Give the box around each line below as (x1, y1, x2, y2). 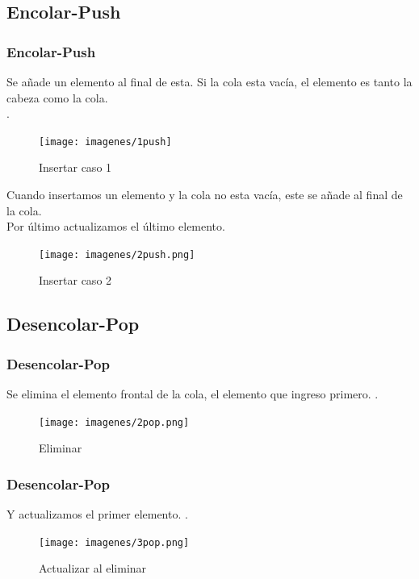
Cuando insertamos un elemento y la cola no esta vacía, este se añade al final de (6, 186, 403, 203)
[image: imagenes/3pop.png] (39, 536, 190, 548)
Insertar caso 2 (39, 272, 112, 289)
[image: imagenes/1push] (39, 135, 172, 148)
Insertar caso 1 (39, 159, 112, 176)
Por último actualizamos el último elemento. (6, 218, 225, 235)
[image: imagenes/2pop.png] (39, 416, 190, 428)
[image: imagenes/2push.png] (39, 248, 195, 260)
